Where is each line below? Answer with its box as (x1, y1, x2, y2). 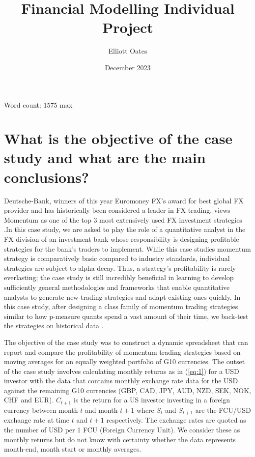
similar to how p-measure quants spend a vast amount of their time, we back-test (4, 311, 249, 321)
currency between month (4, 404, 78, 415)
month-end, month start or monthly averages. (4, 444, 142, 454)
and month (85, 404, 118, 415)
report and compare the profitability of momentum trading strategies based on (4, 346, 241, 357)
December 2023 (105, 62, 151, 72)
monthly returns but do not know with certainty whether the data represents (4, 434, 236, 444)
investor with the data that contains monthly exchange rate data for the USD (4, 375, 238, 386)
